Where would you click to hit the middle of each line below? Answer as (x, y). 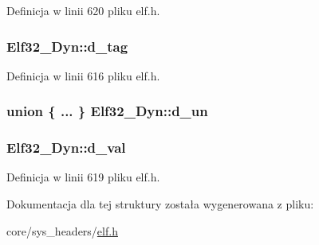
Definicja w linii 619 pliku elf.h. (83, 177)
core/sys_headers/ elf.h (62, 230)
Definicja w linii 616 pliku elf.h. (83, 75)
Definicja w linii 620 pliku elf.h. (83, 10)
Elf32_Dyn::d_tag (67, 46)
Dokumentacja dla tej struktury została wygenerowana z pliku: (160, 204)
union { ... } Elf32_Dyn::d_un (107, 111)
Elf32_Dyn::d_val (66, 148)
